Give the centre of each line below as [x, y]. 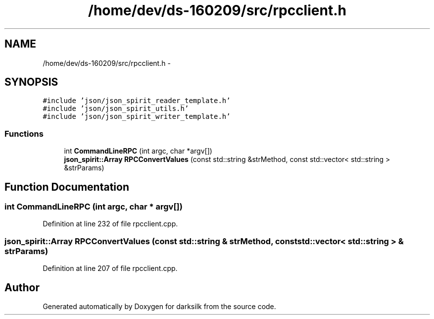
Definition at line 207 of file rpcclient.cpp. [110, 268]
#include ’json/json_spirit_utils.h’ [116, 109]
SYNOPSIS [31, 82]
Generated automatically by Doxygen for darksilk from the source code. [159, 306]
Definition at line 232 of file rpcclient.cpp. [110, 224]
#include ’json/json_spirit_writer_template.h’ [137, 117]
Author [22, 287]
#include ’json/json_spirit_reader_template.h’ [137, 101]
